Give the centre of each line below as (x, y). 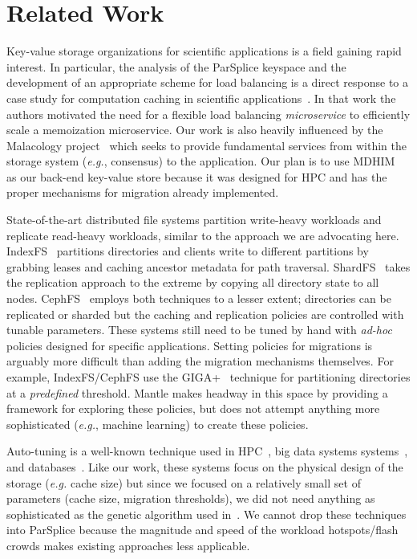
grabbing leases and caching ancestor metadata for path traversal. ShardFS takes (208, 266)
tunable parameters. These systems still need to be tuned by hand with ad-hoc (199, 330)
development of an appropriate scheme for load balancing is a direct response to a (207, 82)
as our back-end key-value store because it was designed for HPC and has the (197, 176)
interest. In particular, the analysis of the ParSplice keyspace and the (176, 66)
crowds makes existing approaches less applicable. (128, 545)
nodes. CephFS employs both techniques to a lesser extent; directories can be (199, 298)
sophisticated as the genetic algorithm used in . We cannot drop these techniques (206, 514)
